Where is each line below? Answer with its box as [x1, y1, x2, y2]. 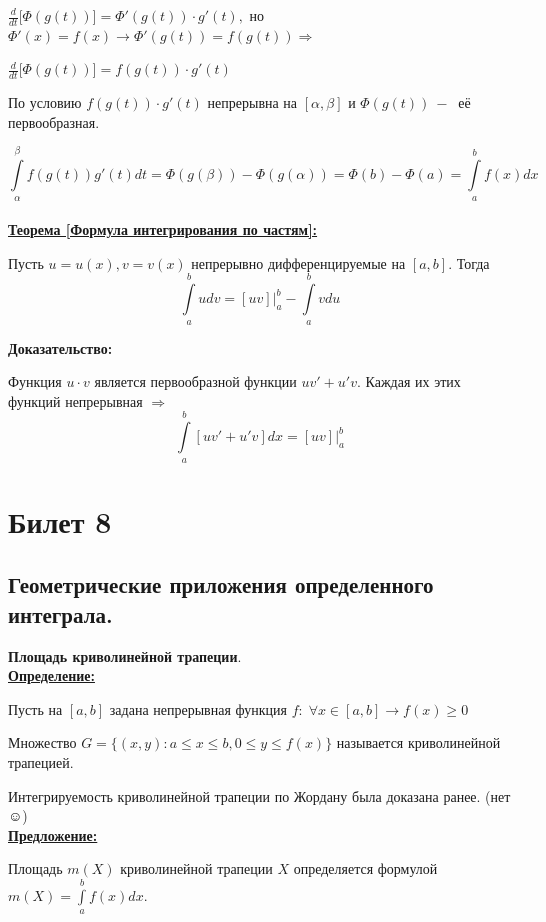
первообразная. [8, 111, 100, 132]
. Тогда [448, 252, 490, 273]
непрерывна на [207, 92, 298, 113]
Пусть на [8, 698, 63, 719]
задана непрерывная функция [109, 698, 287, 719]
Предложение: [8, 824, 98, 845]
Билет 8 [8, 500, 112, 541]
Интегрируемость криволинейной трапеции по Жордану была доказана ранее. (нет [8, 785, 511, 806]
